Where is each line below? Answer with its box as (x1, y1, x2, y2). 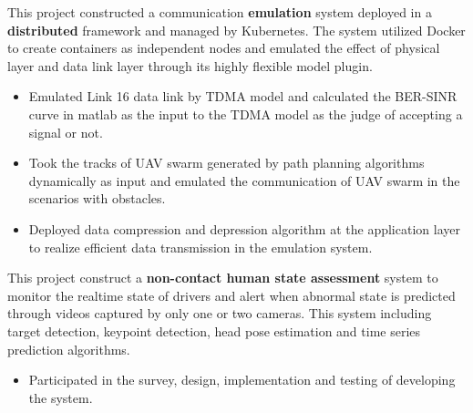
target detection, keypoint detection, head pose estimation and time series (7, 321, 421, 340)
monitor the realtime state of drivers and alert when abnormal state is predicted (7, 285, 456, 305)
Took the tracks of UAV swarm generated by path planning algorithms (28, 153, 425, 172)
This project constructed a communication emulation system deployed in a (7, 3, 432, 21)
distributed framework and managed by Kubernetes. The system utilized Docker (7, 20, 466, 39)
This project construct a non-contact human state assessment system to (7, 268, 438, 287)
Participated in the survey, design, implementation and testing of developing (28, 370, 456, 389)
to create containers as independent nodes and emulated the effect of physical (7, 38, 440, 57)
